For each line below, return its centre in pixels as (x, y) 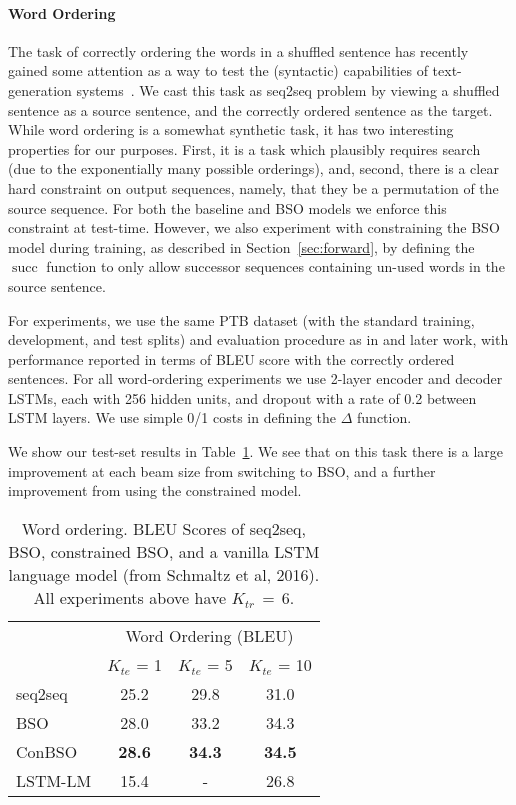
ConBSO (47, 751)
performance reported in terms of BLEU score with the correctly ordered (231, 358)
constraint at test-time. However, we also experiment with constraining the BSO (254, 227)
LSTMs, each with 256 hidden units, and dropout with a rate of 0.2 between (242, 397)
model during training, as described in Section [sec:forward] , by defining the (241, 246)
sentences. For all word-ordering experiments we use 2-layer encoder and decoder (255, 378)
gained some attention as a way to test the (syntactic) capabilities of (218, 70)
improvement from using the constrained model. (155, 490)
